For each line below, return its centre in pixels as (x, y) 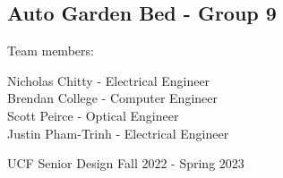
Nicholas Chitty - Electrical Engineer (109, 80)
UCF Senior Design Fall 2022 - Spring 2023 (126, 163)
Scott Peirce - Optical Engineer (93, 115)
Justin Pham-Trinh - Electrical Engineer (118, 133)
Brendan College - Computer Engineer (113, 98)
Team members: (51, 51)
